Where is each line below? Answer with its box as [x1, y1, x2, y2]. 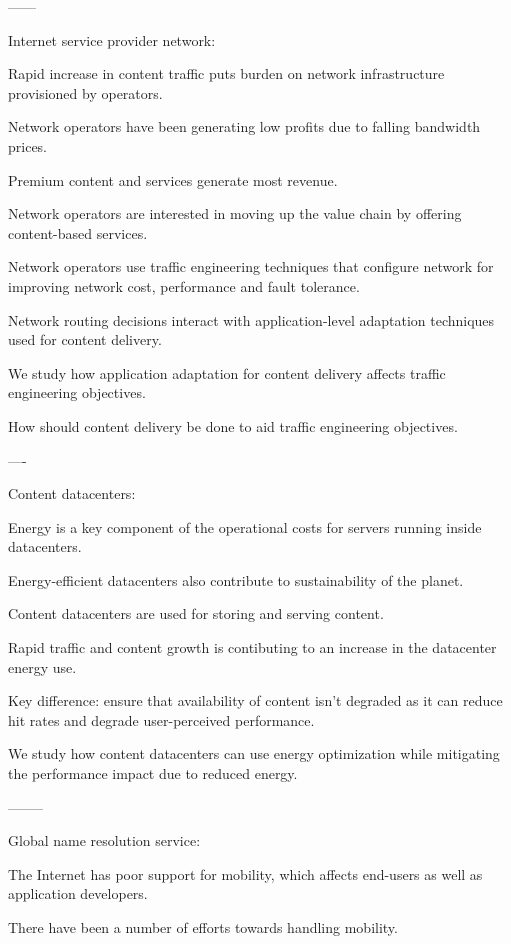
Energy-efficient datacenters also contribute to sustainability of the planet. [8, 569, 464, 590]
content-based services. [8, 222, 148, 243]
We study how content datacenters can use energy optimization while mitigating [8, 743, 500, 764]
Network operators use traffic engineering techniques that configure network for [8, 256, 494, 277]
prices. [8, 135, 48, 156]
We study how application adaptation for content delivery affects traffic [8, 362, 446, 383]
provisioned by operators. [8, 82, 163, 103]
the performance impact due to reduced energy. [8, 763, 298, 784]
